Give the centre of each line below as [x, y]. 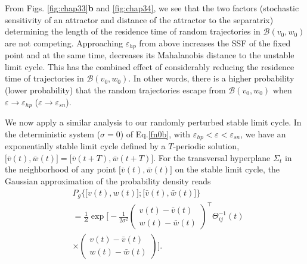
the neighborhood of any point [61, 169]
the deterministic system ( [53, 133]
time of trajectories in [44, 78]
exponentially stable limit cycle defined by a [85, 146]
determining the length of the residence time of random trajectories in [133, 31]
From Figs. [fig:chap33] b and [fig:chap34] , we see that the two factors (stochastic [152, 8]
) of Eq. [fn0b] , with [155, 133]
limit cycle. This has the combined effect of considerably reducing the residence [150, 66]
